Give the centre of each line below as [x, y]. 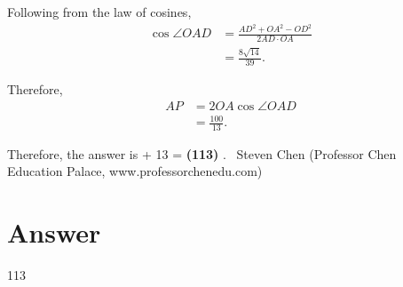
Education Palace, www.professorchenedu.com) [135, 171]
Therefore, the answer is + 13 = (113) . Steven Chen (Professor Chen [202, 153]
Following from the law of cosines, [99, 12]
